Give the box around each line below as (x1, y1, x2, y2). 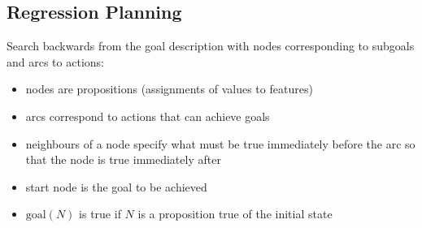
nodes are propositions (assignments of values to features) (25, 80, 313, 97)
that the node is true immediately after (25, 151, 221, 168)
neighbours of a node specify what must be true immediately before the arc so (25, 135, 415, 152)
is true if (79, 205, 121, 222)
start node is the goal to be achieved (25, 178, 207, 195)
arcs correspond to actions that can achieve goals (25, 107, 270, 124)
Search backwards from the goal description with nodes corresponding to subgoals (7, 37, 415, 54)
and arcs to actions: (7, 53, 104, 70)
